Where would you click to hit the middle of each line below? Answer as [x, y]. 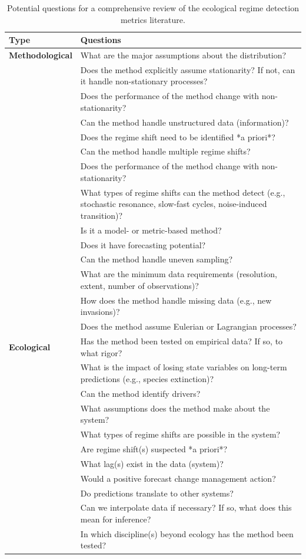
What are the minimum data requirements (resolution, [179, 274]
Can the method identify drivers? [140, 393]
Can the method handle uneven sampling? [157, 259]
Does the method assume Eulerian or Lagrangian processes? [188, 326]
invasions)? [100, 312]
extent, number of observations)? [139, 285]
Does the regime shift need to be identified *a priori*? [178, 137]
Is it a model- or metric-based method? [151, 230]
